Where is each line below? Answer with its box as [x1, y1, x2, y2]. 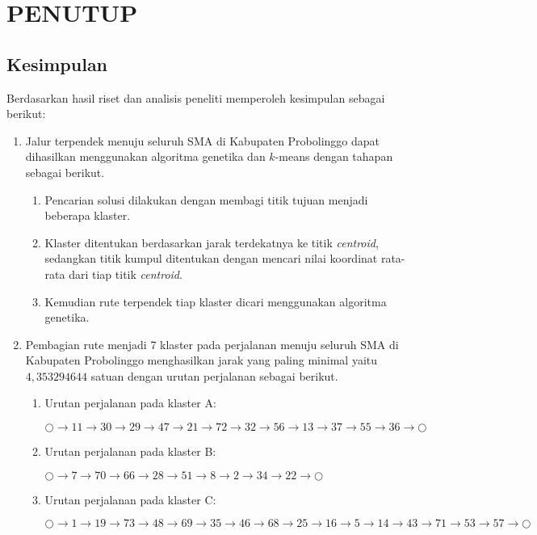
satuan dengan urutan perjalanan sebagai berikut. [90, 367, 338, 384]
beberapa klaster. [44, 207, 131, 224]
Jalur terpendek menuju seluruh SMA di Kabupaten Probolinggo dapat [25, 132, 380, 149]
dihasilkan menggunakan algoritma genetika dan [25, 148, 266, 165]
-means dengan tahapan [275, 148, 393, 165]
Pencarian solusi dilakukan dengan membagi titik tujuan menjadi [44, 191, 368, 208]
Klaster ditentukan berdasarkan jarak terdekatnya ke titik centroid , [44, 234, 379, 251]
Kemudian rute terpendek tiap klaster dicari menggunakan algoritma [44, 293, 387, 310]
